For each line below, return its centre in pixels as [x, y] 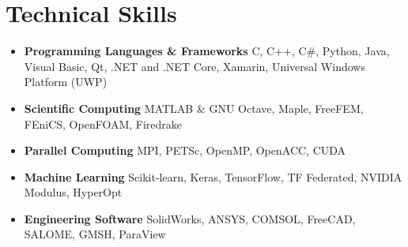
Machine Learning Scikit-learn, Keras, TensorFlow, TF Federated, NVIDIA [213, 176]
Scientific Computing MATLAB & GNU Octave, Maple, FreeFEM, [194, 108]
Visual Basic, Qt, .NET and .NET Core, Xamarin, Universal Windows [195, 66]
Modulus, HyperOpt [73, 192]
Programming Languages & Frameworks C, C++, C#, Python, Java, [207, 51]
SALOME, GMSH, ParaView [95, 234]
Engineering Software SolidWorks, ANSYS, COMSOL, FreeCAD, [190, 218]
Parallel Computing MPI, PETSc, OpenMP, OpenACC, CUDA [185, 150]
